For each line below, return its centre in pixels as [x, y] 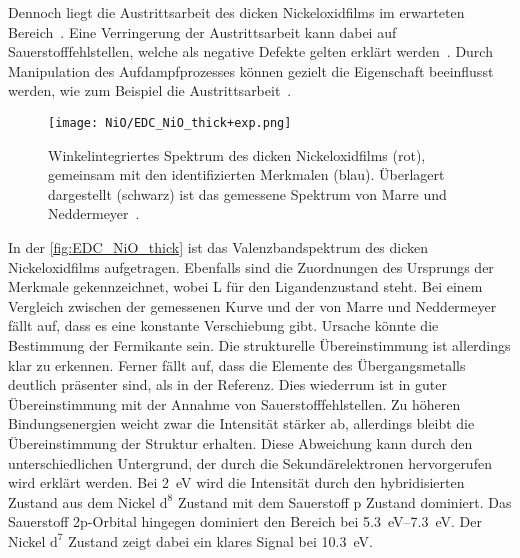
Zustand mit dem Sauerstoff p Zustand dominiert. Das [344, 501]
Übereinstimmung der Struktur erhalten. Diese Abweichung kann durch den [240, 442]
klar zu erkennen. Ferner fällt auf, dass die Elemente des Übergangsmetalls [237, 364]
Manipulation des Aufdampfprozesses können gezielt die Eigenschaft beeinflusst [251, 70]
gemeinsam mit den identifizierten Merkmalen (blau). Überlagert [246, 174]
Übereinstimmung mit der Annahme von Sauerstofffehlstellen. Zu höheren [234, 403]
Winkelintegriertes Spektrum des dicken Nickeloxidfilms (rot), [237, 154]
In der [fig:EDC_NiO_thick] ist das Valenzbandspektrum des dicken [218, 247]
